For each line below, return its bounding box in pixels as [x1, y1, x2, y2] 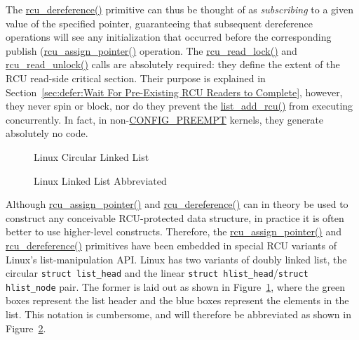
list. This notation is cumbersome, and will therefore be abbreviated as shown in [6, 307, 351, 321]
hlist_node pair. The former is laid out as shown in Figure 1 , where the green [6, 279, 346, 294]
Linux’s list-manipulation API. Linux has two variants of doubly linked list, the [6, 251, 347, 266]
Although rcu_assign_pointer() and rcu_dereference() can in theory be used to [6, 197, 348, 211]
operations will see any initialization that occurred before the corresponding [6, 30, 332, 44]
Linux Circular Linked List [34, 149, 149, 164]
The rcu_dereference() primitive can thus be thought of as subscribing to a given [6, 2, 353, 16]
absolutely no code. [6, 126, 88, 140]
